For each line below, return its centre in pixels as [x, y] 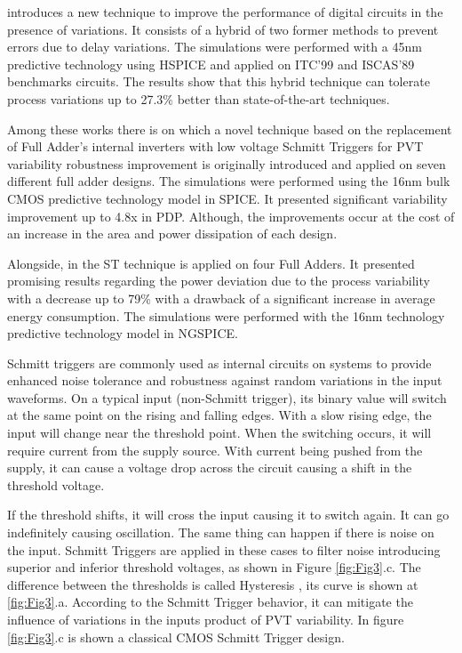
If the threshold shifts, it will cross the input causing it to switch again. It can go [228, 515]
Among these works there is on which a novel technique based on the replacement [230, 129]
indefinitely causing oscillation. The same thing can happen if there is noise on [221, 532]
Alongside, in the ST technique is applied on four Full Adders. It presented [211, 263]
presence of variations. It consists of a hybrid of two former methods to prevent [223, 29]
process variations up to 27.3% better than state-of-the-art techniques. [199, 98]
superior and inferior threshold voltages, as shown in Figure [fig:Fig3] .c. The [214, 567]
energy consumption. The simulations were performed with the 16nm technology [226, 315]
